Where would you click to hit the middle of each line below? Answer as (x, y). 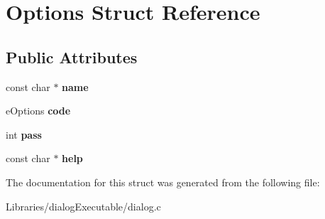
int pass (24, 134)
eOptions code (38, 111)
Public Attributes (72, 57)
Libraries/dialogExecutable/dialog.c (83, 206)
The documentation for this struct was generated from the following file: (163, 182)
